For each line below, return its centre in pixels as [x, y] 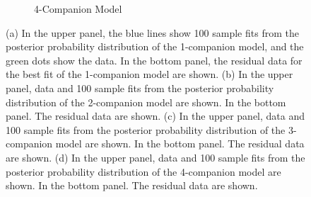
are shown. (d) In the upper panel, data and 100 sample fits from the [155, 157]
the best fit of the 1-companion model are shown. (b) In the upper [149, 74]
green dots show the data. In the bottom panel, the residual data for [154, 60]
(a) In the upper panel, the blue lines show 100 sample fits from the [152, 32]
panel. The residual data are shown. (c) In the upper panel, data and [155, 116]
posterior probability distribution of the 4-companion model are [143, 171]
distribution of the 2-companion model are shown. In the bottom [146, 102]
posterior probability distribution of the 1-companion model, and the [155, 46]
